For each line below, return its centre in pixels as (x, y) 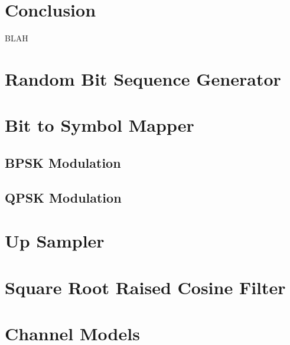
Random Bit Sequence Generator (143, 78)
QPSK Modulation (63, 197)
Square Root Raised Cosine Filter (145, 287)
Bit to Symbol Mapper (100, 125)
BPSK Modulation (63, 162)
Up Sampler (55, 241)
